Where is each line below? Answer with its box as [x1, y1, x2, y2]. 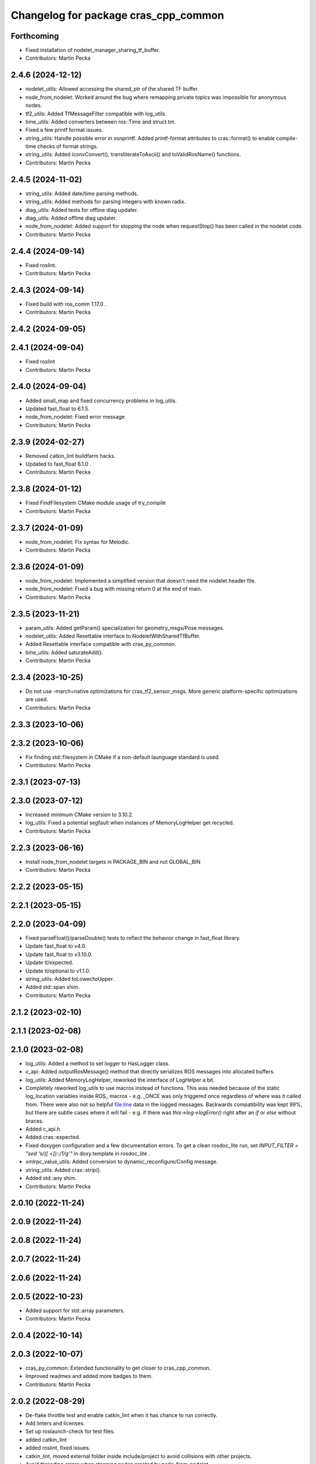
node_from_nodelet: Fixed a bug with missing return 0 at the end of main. [25, 586, 202, 593]
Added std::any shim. [25, 1175, 77, 1182]
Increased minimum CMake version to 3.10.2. [25, 811, 134, 818]
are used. [25, 696, 49, 703]
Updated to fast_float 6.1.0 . [25, 460, 92, 468]
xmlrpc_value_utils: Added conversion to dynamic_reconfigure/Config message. [25, 1158, 218, 1165]
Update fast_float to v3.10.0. [25, 950, 93, 957]
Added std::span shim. [25, 984, 80, 991]
